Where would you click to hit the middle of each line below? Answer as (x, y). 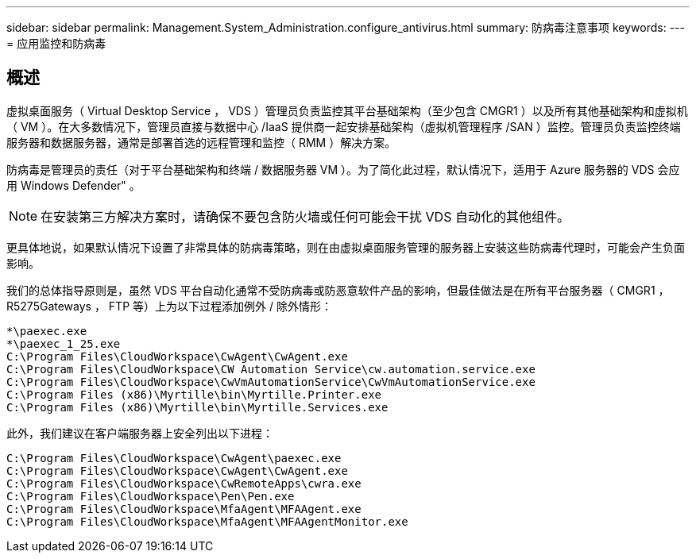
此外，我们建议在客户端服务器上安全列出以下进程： (140, 433)
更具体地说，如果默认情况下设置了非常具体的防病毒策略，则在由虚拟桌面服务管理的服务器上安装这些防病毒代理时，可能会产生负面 (346, 247)
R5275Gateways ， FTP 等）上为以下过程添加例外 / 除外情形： (169, 306)
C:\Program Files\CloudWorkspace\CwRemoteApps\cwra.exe (184, 483)
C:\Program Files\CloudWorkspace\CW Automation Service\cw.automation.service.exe (271, 369)
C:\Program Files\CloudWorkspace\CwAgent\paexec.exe (174, 458)
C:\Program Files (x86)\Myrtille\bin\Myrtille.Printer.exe (194, 394)
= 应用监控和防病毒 (56, 43)
